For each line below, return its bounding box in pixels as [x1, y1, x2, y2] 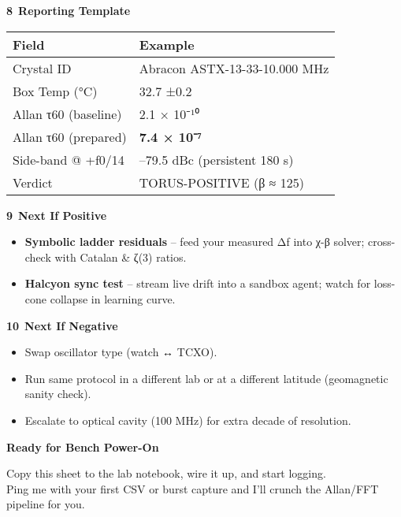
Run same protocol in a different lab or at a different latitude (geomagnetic [24, 370, 388, 386]
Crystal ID [13, 58, 72, 77]
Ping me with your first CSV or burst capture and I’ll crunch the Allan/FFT [6, 480, 379, 497]
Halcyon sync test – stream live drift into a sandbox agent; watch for [24, 275, 371, 292]
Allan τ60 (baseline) [13, 104, 122, 123]
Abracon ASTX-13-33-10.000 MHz [139, 58, 329, 77]
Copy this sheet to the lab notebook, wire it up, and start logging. [6, 465, 326, 482]
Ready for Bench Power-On [6, 438, 159, 455]
